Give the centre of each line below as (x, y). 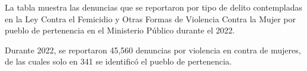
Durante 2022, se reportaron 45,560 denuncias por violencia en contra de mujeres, (153, 50)
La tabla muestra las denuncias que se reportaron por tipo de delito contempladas (154, 7)
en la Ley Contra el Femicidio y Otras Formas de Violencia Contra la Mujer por (150, 18)
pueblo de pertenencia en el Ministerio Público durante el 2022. (120, 30)
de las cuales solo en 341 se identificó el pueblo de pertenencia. (118, 61)
